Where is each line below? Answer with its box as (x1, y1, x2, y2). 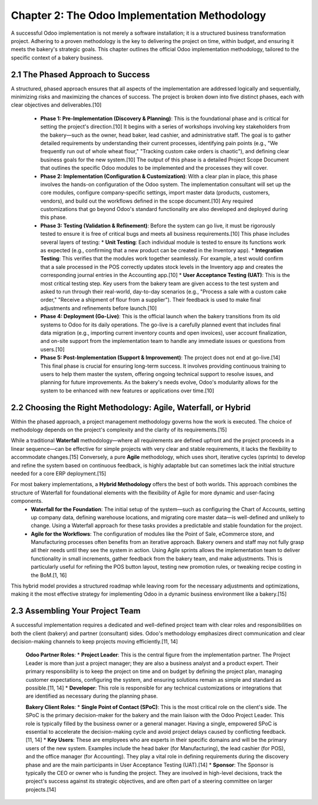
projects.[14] (25, 786, 57, 793)
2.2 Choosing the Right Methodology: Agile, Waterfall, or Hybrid (11, 402, 251, 413)
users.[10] (40, 345, 65, 353)
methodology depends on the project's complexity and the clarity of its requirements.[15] (11, 426, 227, 433)
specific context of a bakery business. (11, 54, 104, 61)
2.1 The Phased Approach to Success (11, 70, 150, 80)
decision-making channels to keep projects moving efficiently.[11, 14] (11, 638, 178, 645)
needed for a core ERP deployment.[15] (11, 470, 107, 477)
